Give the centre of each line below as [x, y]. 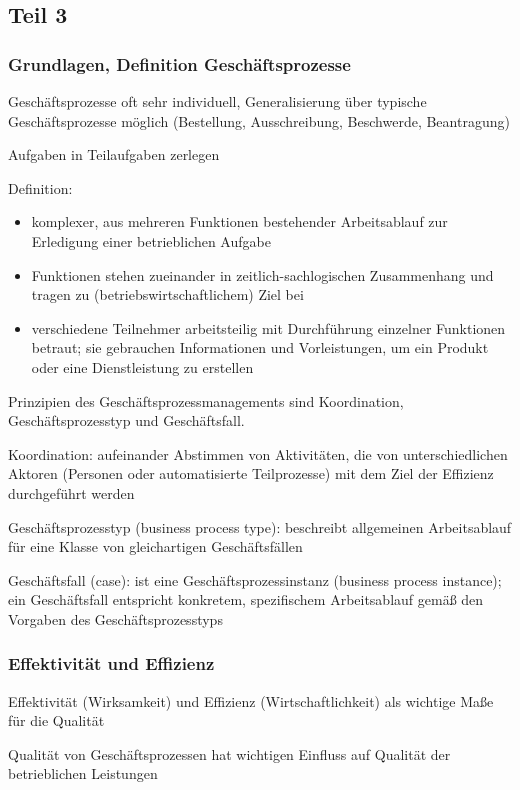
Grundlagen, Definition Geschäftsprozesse [179, 63]
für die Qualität [56, 720]
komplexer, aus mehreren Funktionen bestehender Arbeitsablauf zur [239, 221]
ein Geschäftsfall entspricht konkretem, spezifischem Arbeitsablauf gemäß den [246, 599]
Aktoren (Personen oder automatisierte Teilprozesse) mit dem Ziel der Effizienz [251, 473]
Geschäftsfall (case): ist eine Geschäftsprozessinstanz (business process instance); [255, 579]
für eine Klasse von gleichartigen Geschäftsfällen [155, 546]
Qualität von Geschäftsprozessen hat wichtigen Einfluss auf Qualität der [229, 753]
